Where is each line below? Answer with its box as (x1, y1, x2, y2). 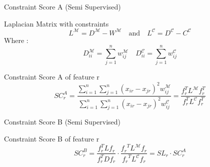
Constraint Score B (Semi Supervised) (4, 116, 121, 127)
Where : (4, 34, 28, 45)
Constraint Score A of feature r (4, 71, 99, 82)
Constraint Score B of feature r (4, 133, 99, 144)
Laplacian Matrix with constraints (4, 18, 109, 28)
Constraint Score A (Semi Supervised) (4, 1, 121, 11)
